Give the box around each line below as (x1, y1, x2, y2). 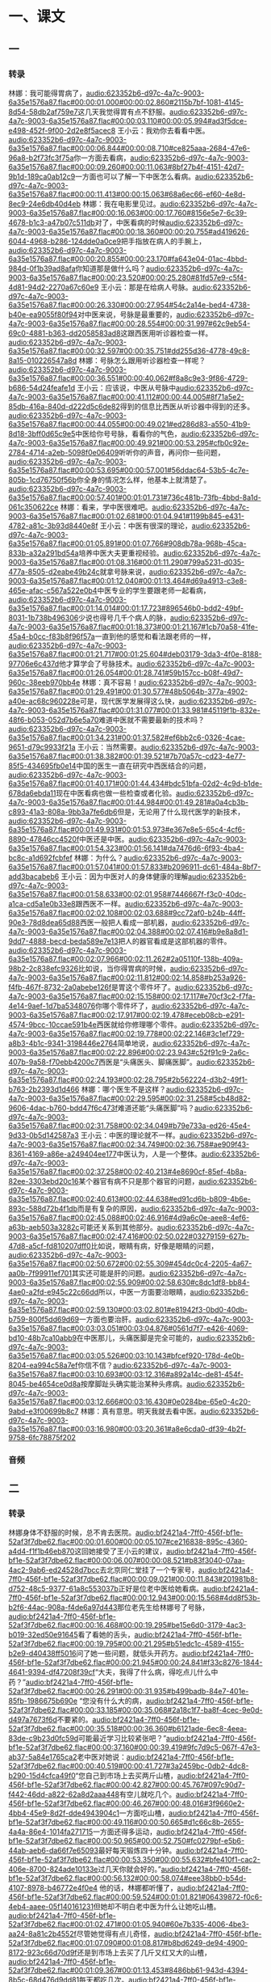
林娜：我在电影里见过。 (82, 199, 161, 209)
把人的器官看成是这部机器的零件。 (118, 936, 231, 946)
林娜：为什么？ (73, 852, 124, 862)
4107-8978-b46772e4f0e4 (8, 1883, 98, 1893)
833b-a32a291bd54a (8, 547, 79, 558)
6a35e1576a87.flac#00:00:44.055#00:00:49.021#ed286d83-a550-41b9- (8, 419, 251, 429)
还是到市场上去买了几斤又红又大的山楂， (77, 1948, 212, 1958)
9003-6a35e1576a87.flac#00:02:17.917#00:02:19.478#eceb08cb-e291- (8, 1010, 245, 1020)
